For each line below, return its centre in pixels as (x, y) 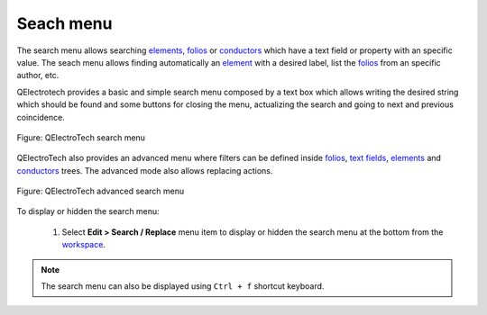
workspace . (83, 245)
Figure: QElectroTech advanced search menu (101, 191)
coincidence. (41, 117)
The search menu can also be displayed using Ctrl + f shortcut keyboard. (183, 286)
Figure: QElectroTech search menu (81, 137)
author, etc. (38, 76)
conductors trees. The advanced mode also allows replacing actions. (145, 170)
